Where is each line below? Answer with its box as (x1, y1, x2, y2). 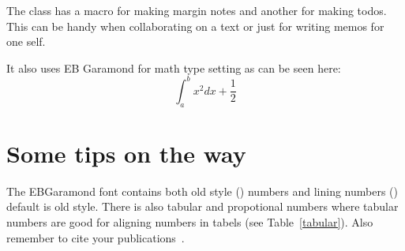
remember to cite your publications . (6, 229, 185, 245)
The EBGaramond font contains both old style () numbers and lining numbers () (6, 182, 399, 199)
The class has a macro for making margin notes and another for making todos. (6, 2, 387, 18)
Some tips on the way (6, 137, 246, 169)
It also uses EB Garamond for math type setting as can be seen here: (6, 59, 341, 76)
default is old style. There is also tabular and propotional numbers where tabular (6, 198, 399, 215)
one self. (6, 33, 46, 50)
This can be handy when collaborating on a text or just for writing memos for (6, 17, 384, 34)
